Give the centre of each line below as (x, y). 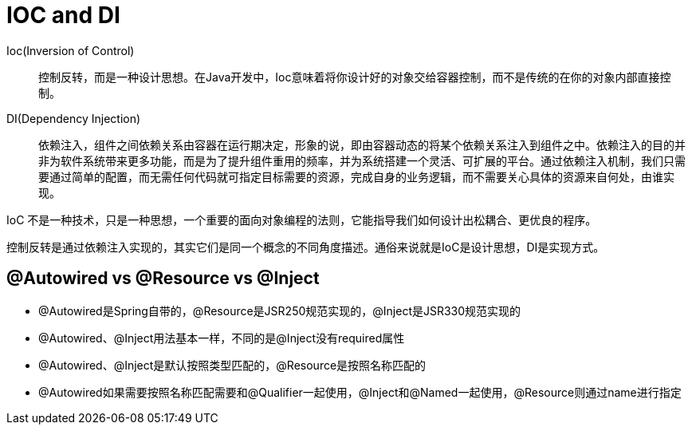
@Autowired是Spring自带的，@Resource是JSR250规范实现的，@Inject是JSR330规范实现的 (280, 310)
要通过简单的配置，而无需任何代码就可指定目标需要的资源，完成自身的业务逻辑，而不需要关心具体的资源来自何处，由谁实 (356, 176)
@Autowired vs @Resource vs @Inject (163, 279)
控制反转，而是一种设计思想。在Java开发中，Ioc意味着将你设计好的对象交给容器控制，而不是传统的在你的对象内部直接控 (355, 77)
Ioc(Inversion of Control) (71, 50)
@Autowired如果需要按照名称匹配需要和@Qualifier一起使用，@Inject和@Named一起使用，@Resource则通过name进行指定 (360, 392)
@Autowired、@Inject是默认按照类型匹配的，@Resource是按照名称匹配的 (232, 365)
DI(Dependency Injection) (74, 118)
